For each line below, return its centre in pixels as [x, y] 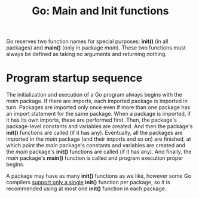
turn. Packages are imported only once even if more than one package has [98, 107]
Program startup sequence [74, 78]
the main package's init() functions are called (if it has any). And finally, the [99, 152]
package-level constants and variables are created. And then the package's [99, 126]
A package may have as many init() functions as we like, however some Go [99, 176]
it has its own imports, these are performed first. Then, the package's [92, 120]
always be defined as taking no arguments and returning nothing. [87, 54]
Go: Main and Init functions [100, 11]
